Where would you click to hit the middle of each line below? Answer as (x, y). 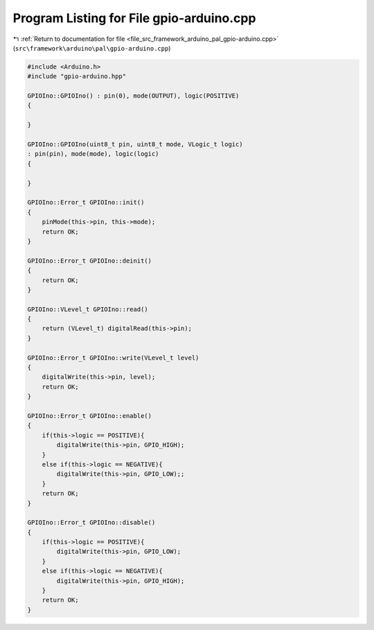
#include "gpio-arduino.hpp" (77, 77)
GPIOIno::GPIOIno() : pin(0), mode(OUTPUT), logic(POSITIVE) (133, 96)
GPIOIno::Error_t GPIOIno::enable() (90, 415)
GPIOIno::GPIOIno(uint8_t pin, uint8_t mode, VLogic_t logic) (135, 145)
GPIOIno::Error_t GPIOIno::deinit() (90, 261)
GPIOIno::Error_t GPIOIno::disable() (91, 523)
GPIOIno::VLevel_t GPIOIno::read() (88, 309)
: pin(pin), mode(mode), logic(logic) (93, 154)
